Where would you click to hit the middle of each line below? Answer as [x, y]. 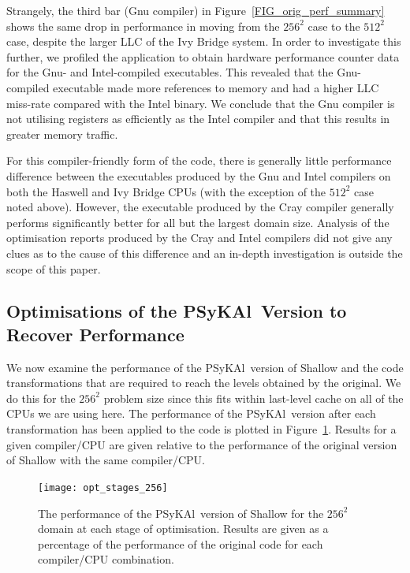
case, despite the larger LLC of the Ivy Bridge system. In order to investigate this [204, 41]
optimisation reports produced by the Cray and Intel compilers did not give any [199, 238]
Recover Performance [95, 334]
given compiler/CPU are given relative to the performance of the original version [202, 444]
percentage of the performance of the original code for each [181, 543]
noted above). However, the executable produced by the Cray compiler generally [200, 207]
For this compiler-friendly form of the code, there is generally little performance [199, 160]
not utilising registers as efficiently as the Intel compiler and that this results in [198, 119]
